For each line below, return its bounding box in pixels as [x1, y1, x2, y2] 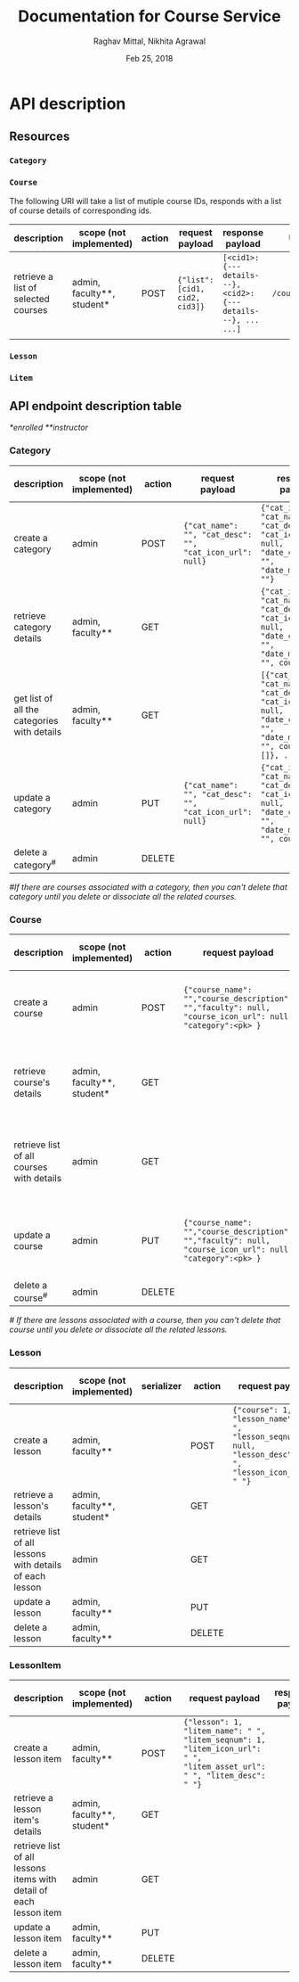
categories [13, 714, 59, 727]
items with [13, 1873, 57, 1886]
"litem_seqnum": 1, [183, 1735, 266, 1745]
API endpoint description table [9, 399, 182, 414]
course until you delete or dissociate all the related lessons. [9, 1324, 228, 1335]
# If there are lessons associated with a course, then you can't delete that [9, 1315, 281, 1326]
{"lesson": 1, [183, 1717, 243, 1727]
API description [9, 94, 126, 113]
